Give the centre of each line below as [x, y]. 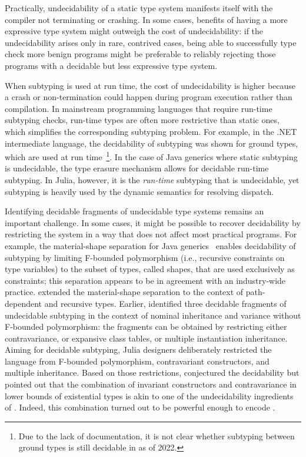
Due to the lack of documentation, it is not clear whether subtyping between [157, 436]
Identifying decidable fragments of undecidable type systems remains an [134, 211]
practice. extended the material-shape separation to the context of [124, 292]
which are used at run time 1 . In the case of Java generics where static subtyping [151, 156]
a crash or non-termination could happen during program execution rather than [149, 97]
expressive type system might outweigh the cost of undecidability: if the [134, 31]
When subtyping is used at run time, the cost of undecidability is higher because [150, 85]
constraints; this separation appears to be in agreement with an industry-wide [145, 280]
